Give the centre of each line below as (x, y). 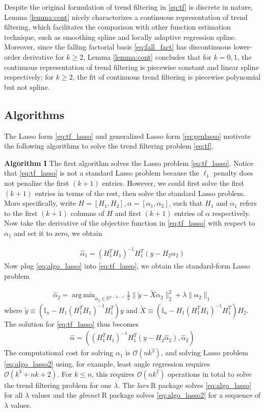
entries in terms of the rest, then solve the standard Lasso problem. (140, 193)
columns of (87, 213)
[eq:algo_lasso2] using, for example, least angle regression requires (107, 364)
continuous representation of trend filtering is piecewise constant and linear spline (131, 67)
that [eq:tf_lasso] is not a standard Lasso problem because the (102, 173)
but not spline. (27, 87)
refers (248, 203)
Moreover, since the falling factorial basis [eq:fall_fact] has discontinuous (118, 47)
